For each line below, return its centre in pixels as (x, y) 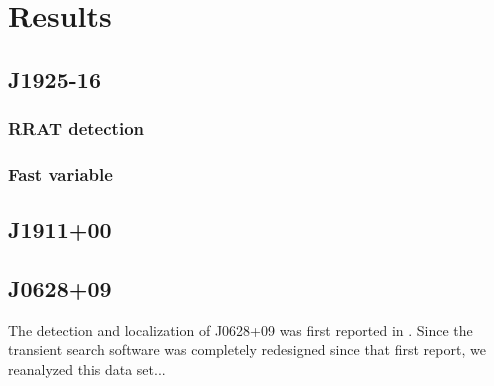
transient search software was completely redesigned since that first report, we (247, 349)
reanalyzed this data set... (87, 369)
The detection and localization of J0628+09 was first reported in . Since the (240, 329)
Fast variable (60, 173)
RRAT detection (76, 128)
